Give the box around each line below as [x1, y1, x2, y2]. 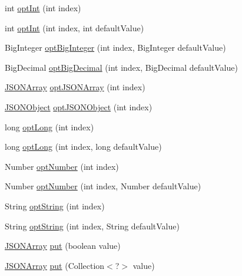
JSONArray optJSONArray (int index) [5, 81, 145, 93]
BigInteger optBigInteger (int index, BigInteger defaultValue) [5, 41, 226, 54]
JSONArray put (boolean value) [5, 239, 121, 252]
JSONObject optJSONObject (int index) [5, 100, 153, 113]
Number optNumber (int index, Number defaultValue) [5, 180, 201, 192]
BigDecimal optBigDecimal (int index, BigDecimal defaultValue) [5, 61, 238, 73]
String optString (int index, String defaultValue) [5, 219, 180, 232]
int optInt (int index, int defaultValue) [5, 21, 144, 34]
